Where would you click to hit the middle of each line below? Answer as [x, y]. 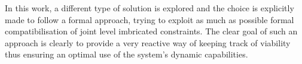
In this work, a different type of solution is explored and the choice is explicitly [150, 8]
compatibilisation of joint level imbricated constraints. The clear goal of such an [151, 31]
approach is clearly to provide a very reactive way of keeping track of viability [148, 42]
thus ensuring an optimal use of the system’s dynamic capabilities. [126, 54]
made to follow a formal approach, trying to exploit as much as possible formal [150, 19]
